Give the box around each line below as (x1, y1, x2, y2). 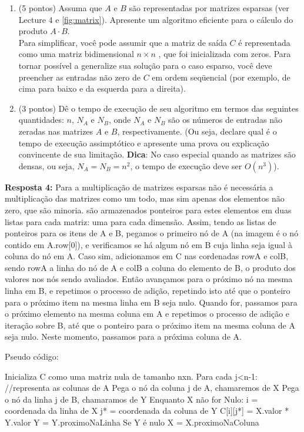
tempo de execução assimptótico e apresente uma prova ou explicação (18, 136, 269, 149)
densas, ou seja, (18, 159, 75, 172)
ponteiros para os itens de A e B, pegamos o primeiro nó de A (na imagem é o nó (5, 227, 299, 239)
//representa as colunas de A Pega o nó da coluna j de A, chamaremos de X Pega (5, 381, 299, 394)
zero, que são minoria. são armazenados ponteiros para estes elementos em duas (5, 203, 292, 216)
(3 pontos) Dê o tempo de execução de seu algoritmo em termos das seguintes (18, 102, 299, 114)
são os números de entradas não (168, 113, 283, 126)
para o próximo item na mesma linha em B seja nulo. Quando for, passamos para (5, 296, 298, 308)
